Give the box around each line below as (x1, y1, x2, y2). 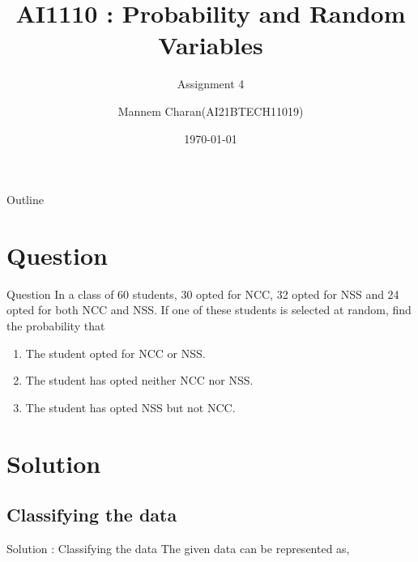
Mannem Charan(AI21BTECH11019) (117, 102, 304, 119)
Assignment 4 (177, 75, 245, 92)
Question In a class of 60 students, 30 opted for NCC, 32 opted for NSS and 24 (6, 285, 399, 302)
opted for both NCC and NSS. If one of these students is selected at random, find (6, 301, 412, 318)
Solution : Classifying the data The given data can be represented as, (6, 539, 350, 556)
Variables (158, 28, 263, 62)
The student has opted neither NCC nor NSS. (25, 372, 254, 389)
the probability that (6, 317, 105, 334)
